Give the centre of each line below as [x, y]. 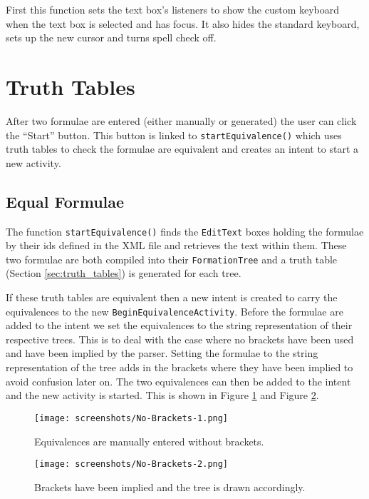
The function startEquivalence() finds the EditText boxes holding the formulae [185, 231]
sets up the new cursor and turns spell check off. [111, 37]
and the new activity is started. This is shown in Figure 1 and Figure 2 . [162, 395]
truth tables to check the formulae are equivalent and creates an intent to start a [182, 149]
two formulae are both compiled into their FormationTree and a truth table [172, 259]
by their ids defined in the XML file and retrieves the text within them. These [176, 245]
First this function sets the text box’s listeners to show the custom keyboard [173, 9]
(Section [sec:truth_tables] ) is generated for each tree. [124, 273]
